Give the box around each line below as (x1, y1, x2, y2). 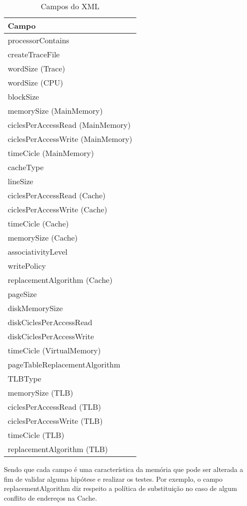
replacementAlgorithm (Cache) (8, 274, 113, 285)
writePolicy (8, 260, 46, 271)
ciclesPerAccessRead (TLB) (8, 401, 101, 412)
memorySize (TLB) (8, 387, 73, 398)
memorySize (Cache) (8, 232, 78, 243)
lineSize (8, 175, 33, 187)
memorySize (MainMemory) (8, 105, 103, 116)
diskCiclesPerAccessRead (8, 316, 93, 328)
